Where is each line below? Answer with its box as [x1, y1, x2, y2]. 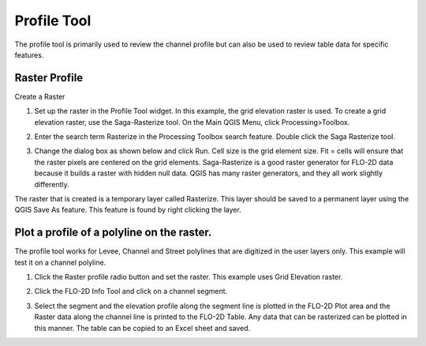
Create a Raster [14, 92, 65, 101]
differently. [34, 179, 70, 189]
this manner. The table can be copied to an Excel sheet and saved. [34, 323, 251, 333]
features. [14, 50, 44, 59]
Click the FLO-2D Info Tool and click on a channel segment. [34, 287, 228, 296]
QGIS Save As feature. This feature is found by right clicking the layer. [14, 205, 242, 215]
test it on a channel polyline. [14, 258, 106, 267]
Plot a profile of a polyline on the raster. [14, 226, 212, 239]
